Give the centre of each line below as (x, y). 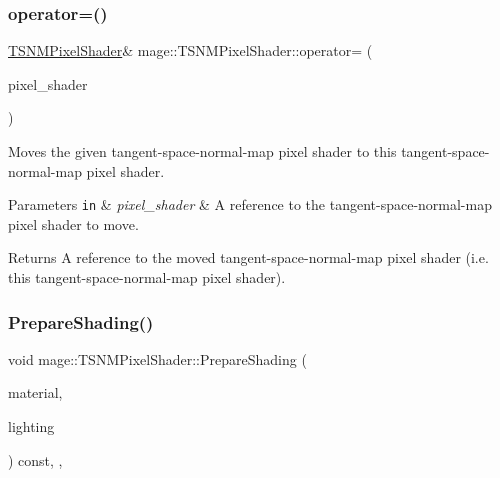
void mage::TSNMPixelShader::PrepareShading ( (157, 358)
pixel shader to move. (73, 223)
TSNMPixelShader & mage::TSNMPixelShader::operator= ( (190, 50)
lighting (31, 426)
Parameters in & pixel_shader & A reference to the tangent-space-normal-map (250, 204)
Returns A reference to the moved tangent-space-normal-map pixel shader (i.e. (248, 257)
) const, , (35, 459)
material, (35, 392)
